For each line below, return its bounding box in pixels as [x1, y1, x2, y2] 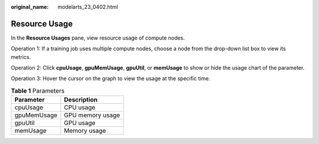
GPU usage [64, 119, 96, 127]
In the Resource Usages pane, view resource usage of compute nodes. [11, 34, 185, 41]
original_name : [11, 4, 49, 10]
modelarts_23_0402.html [57, 4, 118, 10]
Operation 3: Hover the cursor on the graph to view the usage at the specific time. [11, 75, 211, 82]
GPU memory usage [64, 111, 121, 119]
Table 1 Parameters [11, 87, 65, 95]
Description [64, 96, 97, 104]
